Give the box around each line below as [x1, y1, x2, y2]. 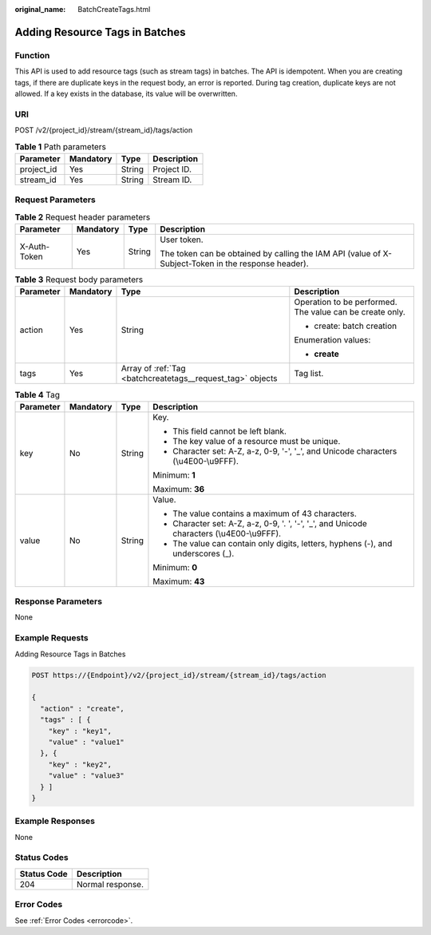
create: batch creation [314, 320, 397, 331]
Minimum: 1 [152, 469, 196, 481]
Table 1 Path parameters [14, 141, 107, 152]
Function [14, 50, 50, 61]
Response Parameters [14, 596, 103, 607]
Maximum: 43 [152, 576, 205, 587]
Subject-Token [160, 258, 215, 269]
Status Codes [14, 852, 69, 863]
